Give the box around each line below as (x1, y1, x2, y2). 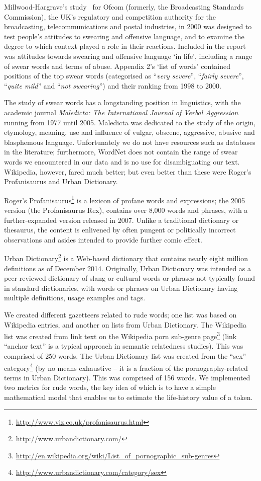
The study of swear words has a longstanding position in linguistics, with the (4, 97, 241, 108)
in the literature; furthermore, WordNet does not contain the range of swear (4, 146, 238, 157)
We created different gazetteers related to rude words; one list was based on (4, 309, 237, 319)
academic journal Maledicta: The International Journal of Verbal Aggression (4, 107, 238, 117)
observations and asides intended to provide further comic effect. (4, 234, 202, 245)
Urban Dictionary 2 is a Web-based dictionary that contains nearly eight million (4, 252, 248, 263)
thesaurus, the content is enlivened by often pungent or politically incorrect (4, 224, 236, 235)
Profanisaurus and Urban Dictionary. (4, 176, 118, 187)
